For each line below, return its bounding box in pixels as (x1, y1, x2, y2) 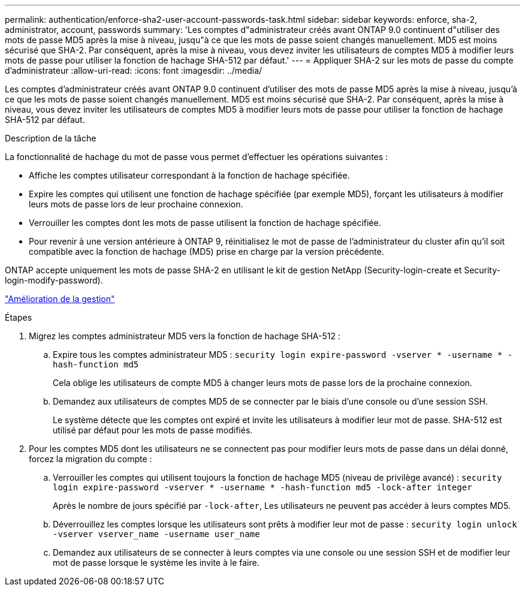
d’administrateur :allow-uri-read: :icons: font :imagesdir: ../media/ (5, 65, 262, 76)
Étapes (5, 312, 32, 322)
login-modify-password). (5, 275, 103, 285)
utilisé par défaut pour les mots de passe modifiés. (53, 425, 253, 435)
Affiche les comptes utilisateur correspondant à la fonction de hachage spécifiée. (29, 170, 350, 180)
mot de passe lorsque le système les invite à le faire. (53, 557, 260, 568)
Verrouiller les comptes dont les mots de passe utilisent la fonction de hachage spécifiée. (29, 218, 381, 228)
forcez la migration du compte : (29, 454, 152, 464)
